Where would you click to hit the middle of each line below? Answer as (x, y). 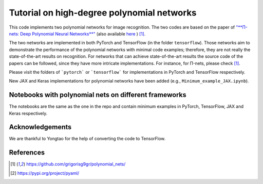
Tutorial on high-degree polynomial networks (103, 13)
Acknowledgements (40, 127)
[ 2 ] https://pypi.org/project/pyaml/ (45, 173)
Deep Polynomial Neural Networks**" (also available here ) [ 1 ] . (83, 33)
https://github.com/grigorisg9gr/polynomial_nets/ (76, 164)
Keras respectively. (28, 113)
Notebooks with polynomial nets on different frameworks (98, 95)
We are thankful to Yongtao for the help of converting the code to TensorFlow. (87, 139)
